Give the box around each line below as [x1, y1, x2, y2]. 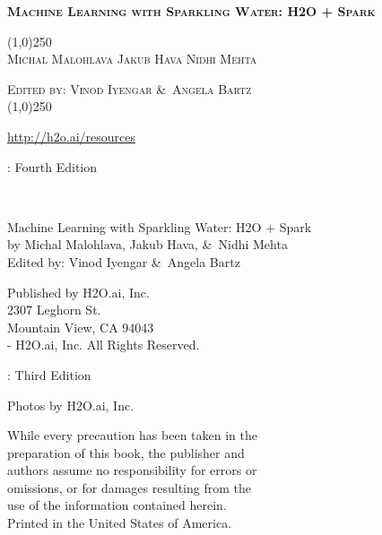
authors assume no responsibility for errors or [7, 461, 257, 479]
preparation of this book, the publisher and [7, 443, 245, 462]
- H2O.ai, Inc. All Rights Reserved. [7, 335, 200, 354]
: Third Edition [7, 365, 91, 384]
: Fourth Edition [7, 157, 98, 176]
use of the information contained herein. [7, 496, 227, 514]
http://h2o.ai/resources [7, 126, 135, 145]
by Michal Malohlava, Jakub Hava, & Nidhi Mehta [7, 235, 288, 254]
